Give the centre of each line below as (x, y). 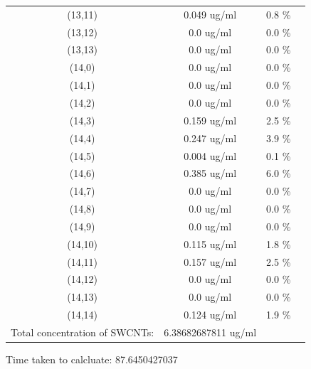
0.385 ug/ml (210, 173)
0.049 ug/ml (210, 14)
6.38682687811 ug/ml (210, 332)
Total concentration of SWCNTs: (83, 332)
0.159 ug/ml (210, 120)
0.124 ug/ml (210, 315)
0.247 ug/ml (210, 138)
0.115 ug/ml (210, 244)
